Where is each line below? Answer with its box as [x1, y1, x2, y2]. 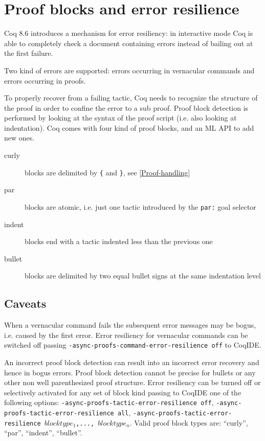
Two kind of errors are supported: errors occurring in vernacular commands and [4, 65, 255, 75]
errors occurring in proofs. [4, 75, 86, 86]
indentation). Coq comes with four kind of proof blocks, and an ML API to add [4, 122, 254, 133]
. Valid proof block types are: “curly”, [129, 417, 248, 428]
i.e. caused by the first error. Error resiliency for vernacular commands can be [4, 329, 248, 340]
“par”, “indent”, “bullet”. [4, 427, 82, 438]
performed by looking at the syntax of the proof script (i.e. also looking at [4, 112, 237, 123]
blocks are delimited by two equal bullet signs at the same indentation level [25, 270, 261, 281]
